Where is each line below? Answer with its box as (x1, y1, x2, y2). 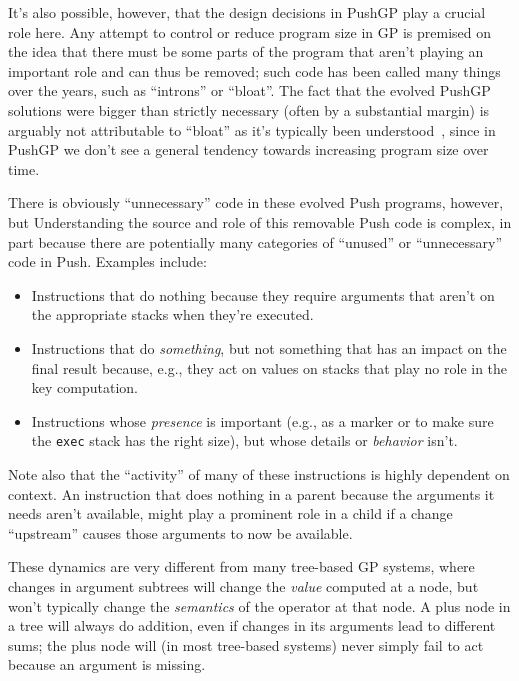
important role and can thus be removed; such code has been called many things (8, 60, 501, 81)
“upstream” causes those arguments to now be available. (8, 522, 353, 543)
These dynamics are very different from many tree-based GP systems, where (8, 556, 475, 577)
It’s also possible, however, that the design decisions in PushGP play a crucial (8, 2, 486, 22)
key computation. (31, 377, 138, 398)
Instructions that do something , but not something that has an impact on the (31, 337, 507, 358)
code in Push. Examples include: (8, 251, 207, 272)
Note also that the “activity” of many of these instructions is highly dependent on (8, 463, 510, 484)
